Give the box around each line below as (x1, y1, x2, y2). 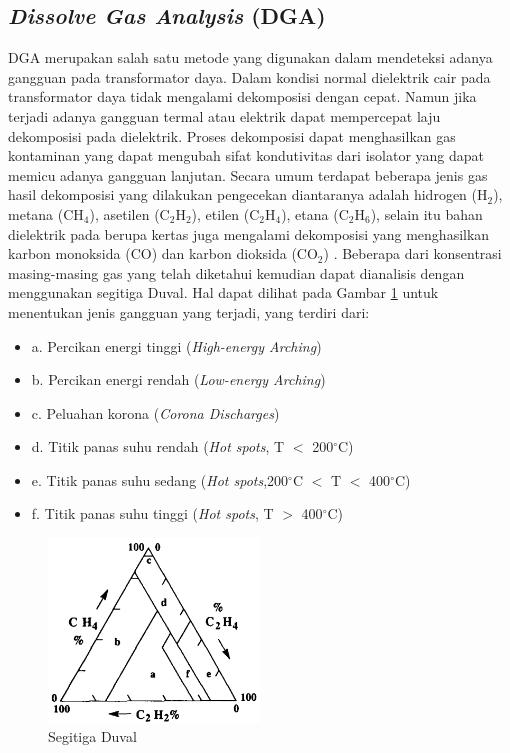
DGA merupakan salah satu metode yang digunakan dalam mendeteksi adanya (8, 47, 493, 68)
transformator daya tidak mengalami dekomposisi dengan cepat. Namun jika (8, 86, 477, 107)
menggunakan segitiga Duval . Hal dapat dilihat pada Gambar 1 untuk (8, 282, 439, 303)
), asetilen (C (89, 203, 170, 224)
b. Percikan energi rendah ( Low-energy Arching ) (31, 369, 326, 390)
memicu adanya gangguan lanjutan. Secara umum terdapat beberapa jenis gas (8, 164, 488, 185)
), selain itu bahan (370, 203, 483, 224)
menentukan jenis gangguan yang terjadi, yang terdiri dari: (8, 301, 370, 322)
